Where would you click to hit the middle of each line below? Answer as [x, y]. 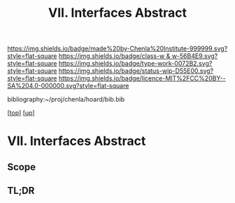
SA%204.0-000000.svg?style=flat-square [68, 86]
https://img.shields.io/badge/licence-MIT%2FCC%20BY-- [142, 78]
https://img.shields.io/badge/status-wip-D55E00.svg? [136, 71]
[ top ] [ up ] [21, 113]
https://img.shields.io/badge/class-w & [114, 56]
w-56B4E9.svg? [195, 56]
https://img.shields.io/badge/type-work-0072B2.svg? [135, 64]
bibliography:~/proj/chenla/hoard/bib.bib [66, 99]
